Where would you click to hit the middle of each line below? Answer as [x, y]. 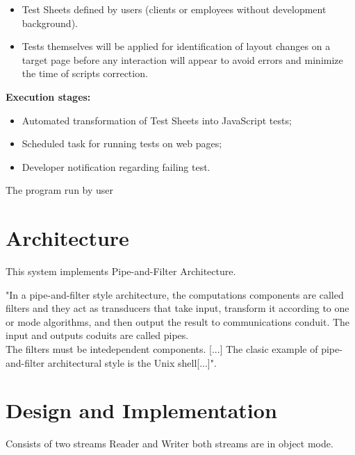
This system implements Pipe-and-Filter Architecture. [121, 271]
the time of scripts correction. [85, 73]
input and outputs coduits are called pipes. [97, 335]
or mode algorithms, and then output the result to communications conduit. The [178, 321]
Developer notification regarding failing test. [116, 166]
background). [50, 23]
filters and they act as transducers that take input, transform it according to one [177, 308]
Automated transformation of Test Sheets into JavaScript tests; [157, 120]
